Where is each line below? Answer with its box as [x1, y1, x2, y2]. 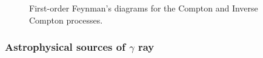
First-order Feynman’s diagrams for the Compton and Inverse [29, 2, 258, 14]
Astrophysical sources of [5, 39, 125, 54]
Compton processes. [29, 13, 103, 26]
